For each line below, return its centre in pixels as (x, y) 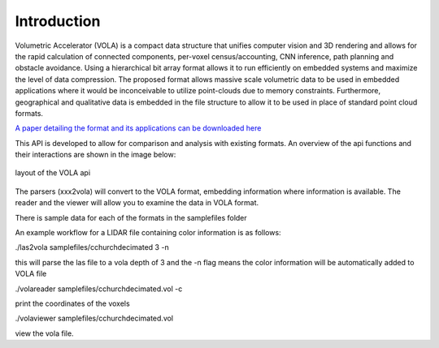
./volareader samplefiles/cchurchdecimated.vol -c (99, 289)
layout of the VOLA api (53, 173)
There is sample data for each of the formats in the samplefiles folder (131, 217)
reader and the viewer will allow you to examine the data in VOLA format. (137, 203)
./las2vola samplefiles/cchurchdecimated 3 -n (92, 247)
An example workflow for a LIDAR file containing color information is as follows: (148, 233)
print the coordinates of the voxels (72, 303)
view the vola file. (44, 333)
